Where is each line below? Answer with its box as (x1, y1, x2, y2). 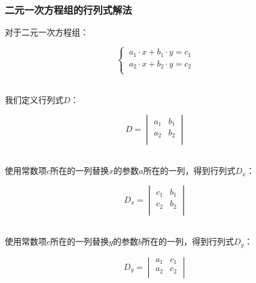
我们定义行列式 (5, 93, 63, 106)
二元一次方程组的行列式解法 (5, 2, 132, 17)
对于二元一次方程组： (5, 26, 89, 38)
